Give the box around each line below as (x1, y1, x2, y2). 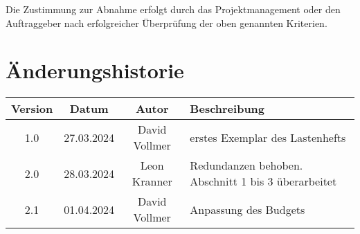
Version (11, 100, 53, 117)
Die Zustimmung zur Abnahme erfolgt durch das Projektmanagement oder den (6, 2, 341, 16)
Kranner (132, 173, 172, 190)
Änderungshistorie (6, 56, 184, 84)
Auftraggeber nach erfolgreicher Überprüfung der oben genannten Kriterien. (6, 15, 327, 30)
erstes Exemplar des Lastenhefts (190, 129, 346, 145)
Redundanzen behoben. (190, 157, 303, 174)
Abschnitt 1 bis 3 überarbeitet (190, 173, 337, 190)
